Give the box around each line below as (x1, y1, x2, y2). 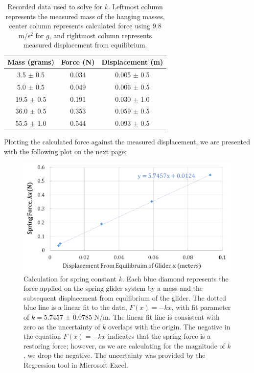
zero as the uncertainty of (23, 321, 100, 331)
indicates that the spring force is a (108, 331, 211, 341)
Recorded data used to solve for (7, 1, 103, 11)
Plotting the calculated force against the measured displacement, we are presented (4, 137, 251, 147)
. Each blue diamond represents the (122, 273, 229, 283)
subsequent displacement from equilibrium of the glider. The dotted (23, 292, 227, 303)
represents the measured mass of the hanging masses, (5, 11, 165, 21)
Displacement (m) (101, 56, 163, 67)
